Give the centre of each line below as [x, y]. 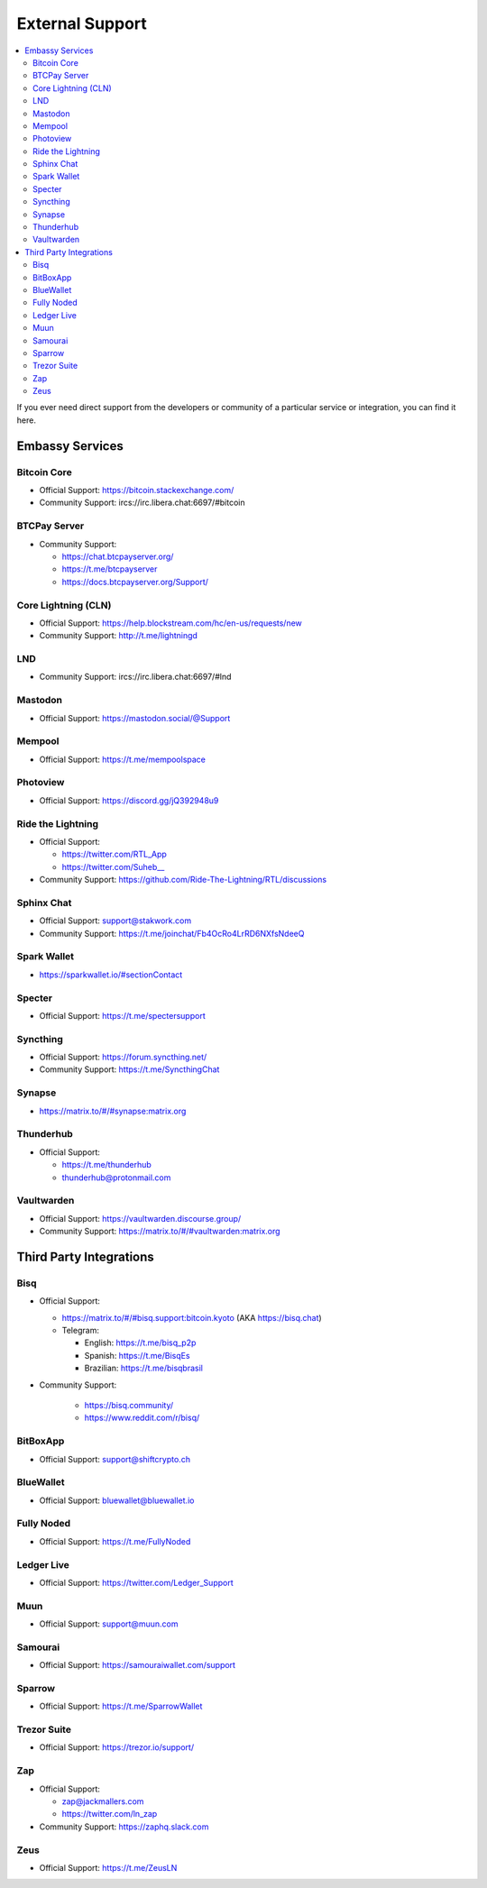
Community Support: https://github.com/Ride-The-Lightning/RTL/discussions [183, 880]
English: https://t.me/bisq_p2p [140, 1343]
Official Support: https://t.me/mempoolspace [123, 759]
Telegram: [80, 1331]
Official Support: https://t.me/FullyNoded [115, 1541]
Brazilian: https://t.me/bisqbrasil [143, 1368]
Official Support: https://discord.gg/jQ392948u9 [129, 800]
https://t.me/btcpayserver [110, 569]
